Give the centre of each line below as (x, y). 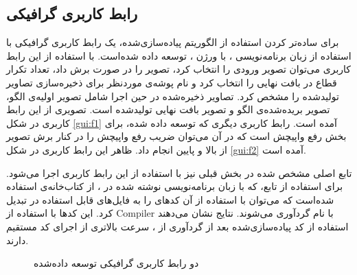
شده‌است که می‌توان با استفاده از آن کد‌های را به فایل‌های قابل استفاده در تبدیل (170, 199)
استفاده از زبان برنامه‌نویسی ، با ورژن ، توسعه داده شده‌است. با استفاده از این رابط (179, 55)
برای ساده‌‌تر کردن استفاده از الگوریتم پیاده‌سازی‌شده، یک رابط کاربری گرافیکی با (173, 42)
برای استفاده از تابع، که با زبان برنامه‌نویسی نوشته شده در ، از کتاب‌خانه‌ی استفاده (175, 186)
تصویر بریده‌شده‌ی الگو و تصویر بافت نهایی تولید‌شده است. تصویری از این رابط (168, 109)
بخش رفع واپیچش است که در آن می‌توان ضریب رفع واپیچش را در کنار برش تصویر (176, 136)
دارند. (18, 240)
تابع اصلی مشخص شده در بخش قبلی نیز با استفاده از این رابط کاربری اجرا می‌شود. (179, 172)
